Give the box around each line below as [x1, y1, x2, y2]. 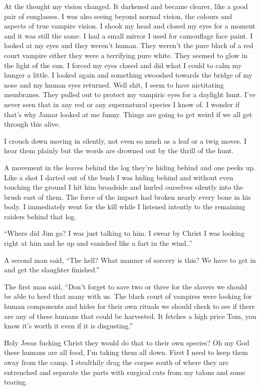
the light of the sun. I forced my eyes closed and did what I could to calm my [4, 60, 242, 70]
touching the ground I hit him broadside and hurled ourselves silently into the [4, 182, 243, 192]
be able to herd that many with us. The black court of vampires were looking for [4, 291, 252, 301]
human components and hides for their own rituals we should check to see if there [4, 301, 255, 311]
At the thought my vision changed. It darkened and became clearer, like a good [4, 1, 248, 11]
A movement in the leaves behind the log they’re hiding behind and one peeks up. [4, 162, 256, 172]
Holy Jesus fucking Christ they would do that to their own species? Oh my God [4, 337, 249, 347]
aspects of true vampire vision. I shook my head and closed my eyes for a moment [4, 21, 255, 31]
